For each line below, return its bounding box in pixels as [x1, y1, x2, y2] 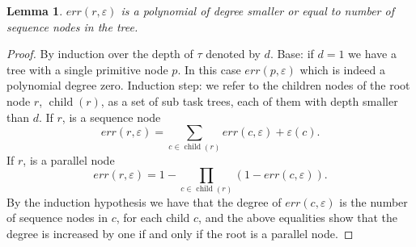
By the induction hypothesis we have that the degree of [6, 193, 282, 210]
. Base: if [270, 45, 314, 62]
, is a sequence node [62, 108, 161, 125]
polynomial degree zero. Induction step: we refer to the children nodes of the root [6, 77, 410, 94]
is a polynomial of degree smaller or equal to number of [121, 2, 394, 19]
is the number [339, 193, 408, 210]
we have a [348, 45, 397, 62]
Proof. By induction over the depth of [6, 45, 193, 62]
